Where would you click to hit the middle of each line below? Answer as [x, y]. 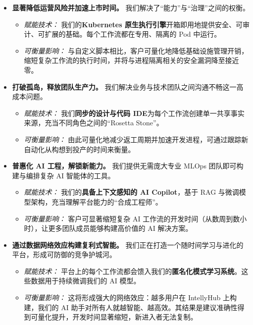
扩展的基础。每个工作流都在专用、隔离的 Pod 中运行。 [133, 34]
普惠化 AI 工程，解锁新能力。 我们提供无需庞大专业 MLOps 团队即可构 [128, 166]
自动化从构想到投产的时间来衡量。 [79, 149]
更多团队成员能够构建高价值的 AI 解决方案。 [120, 228]
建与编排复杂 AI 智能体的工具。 [63, 175]
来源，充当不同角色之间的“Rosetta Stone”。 [94, 123]
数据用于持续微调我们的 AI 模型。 [86, 281]
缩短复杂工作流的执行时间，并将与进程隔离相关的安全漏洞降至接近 [131, 60]
